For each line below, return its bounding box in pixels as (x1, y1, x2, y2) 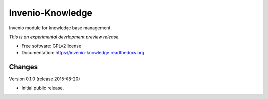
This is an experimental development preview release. (9, 34, 120, 40)
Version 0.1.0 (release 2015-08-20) (9, 76, 80, 82)
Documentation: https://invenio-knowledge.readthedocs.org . (21, 49, 146, 55)
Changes (9, 62, 38, 71)
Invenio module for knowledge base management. (9, 25, 112, 31)
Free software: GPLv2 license (21, 43, 82, 49)
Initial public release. (21, 85, 64, 91)
